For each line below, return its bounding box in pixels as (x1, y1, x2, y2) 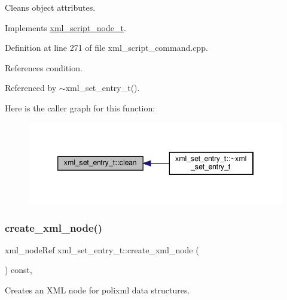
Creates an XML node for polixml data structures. (5, 283, 190, 296)
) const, (5, 263, 32, 276)
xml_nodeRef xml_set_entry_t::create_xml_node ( (5, 243, 199, 256)
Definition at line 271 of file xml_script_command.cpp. (5, 41, 208, 54)
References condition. (5, 61, 83, 74)
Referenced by (5, 81, 57, 94)
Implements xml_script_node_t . (5, 21, 126, 34)
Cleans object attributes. (5, 1, 96, 13)
